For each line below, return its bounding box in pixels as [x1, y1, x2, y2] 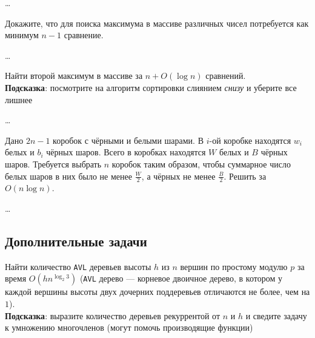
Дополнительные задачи [5, 231, 147, 250]
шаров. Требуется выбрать [5, 157, 102, 170]
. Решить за [224, 169, 267, 182]
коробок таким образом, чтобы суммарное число [111, 157, 291, 170]
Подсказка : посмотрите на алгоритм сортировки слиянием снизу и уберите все [5, 81, 297, 93]
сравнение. [64, 29, 104, 41]
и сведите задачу [245, 309, 307, 322]
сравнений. [205, 69, 246, 82]
